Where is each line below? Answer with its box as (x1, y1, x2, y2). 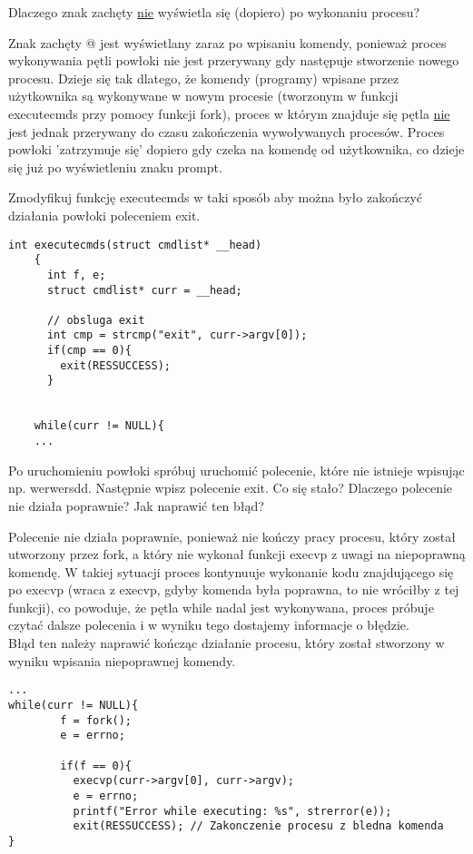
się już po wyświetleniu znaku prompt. (8, 157, 222, 176)
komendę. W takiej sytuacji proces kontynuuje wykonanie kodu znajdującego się (8, 562, 454, 581)
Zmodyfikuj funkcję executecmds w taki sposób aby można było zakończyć (8, 188, 423, 207)
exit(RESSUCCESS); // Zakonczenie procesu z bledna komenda (73, 820, 444, 833)
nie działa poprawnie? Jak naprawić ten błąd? (8, 496, 264, 515)
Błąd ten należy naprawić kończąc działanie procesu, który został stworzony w (8, 633, 445, 653)
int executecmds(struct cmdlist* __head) (8, 238, 262, 251)
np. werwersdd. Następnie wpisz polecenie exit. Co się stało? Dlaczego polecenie (8, 478, 453, 497)
